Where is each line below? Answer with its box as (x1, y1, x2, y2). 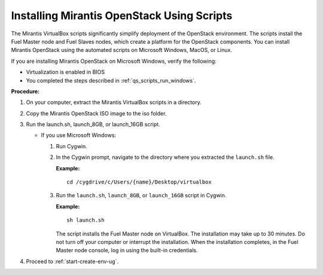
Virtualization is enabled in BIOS (26, 69, 105, 76)
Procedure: (11, 87, 40, 95)
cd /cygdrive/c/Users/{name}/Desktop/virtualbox (66, 179, 212, 185)
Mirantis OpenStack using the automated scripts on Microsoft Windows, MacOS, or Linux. (11, 47, 233, 54)
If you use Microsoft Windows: (41, 132, 117, 139)
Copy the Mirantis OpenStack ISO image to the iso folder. (26, 109, 167, 117)
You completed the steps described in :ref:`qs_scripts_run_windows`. (26, 77, 196, 84)
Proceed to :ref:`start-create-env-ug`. (26, 258, 119, 265)
